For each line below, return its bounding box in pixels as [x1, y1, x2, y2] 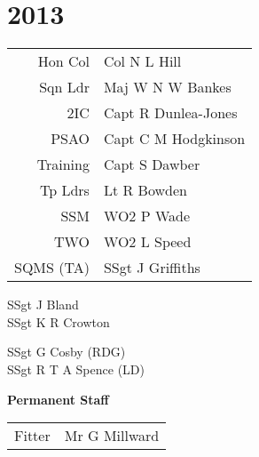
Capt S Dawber [103, 154, 200, 175]
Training [36, 154, 90, 175]
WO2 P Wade [103, 205, 191, 227]
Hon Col [37, 51, 90, 72]
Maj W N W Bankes [103, 76, 232, 98]
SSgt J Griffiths [103, 257, 200, 278]
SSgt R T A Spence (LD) [7, 359, 145, 378]
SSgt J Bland [7, 295, 79, 314]
